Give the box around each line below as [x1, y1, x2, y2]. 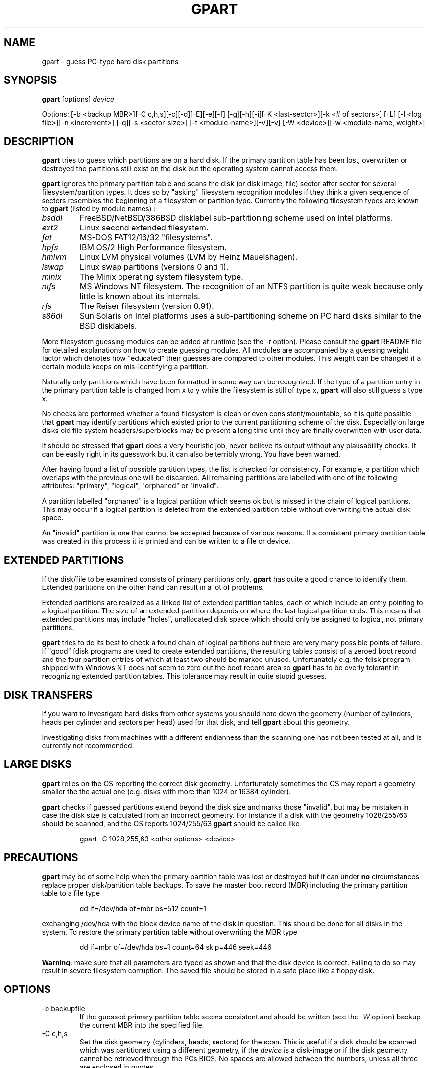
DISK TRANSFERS [4, 688, 93, 701]
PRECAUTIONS [4, 851, 78, 864]
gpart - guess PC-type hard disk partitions [42, 57, 179, 66]
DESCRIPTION [4, 135, 74, 148]
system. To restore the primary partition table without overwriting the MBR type [42, 927, 297, 936]
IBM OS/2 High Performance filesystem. [79, 242, 227, 253]
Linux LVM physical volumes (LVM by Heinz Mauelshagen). [79, 252, 298, 262]
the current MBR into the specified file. [79, 1020, 204, 1029]
